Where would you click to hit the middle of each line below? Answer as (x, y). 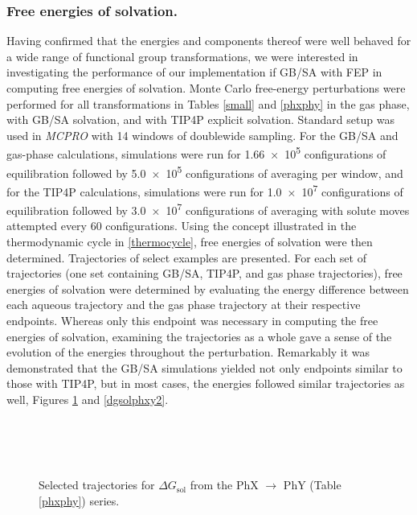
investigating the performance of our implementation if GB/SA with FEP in (194, 72)
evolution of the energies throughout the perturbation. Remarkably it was (188, 352)
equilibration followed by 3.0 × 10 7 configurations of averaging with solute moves (208, 209)
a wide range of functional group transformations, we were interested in (182, 56)
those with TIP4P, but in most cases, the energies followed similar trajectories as (206, 383)
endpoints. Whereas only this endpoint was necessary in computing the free (192, 320)
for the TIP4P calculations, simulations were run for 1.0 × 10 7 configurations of (205, 190)
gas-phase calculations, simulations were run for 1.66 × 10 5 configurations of (196, 153)
